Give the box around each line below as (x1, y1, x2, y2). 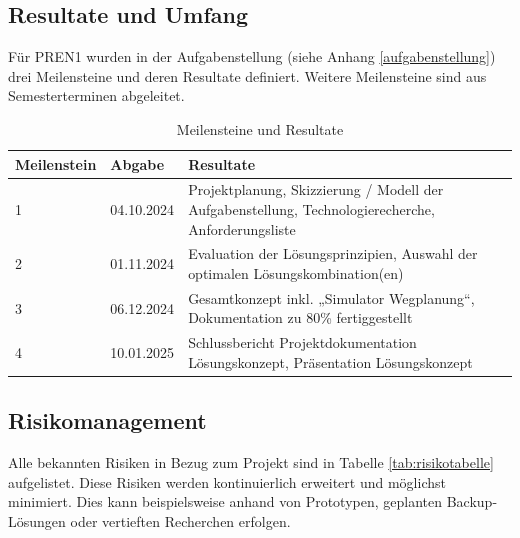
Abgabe (110, 153, 165, 174)
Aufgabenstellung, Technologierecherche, (188, 199, 435, 220)
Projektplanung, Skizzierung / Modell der (188, 179, 444, 200)
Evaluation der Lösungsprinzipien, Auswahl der (188, 243, 478, 264)
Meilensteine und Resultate (176, 118, 344, 139)
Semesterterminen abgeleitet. (8, 85, 185, 106)
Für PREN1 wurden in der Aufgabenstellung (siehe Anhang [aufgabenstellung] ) (8, 46, 496, 67)
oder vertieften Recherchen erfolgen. (70, 511, 291, 531)
